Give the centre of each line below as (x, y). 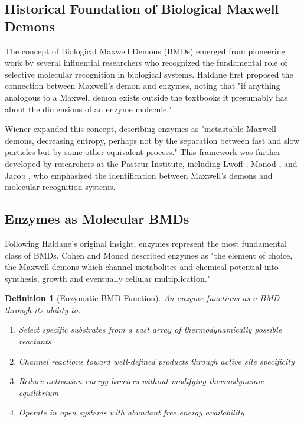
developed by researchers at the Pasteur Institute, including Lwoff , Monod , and (151, 163)
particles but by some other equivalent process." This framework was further (143, 152)
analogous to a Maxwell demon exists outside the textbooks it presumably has (146, 97)
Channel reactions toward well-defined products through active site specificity (156, 361)
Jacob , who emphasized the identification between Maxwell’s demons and (139, 175)
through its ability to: (43, 309)
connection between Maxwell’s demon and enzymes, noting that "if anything (143, 86)
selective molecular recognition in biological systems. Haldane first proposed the (149, 74)
